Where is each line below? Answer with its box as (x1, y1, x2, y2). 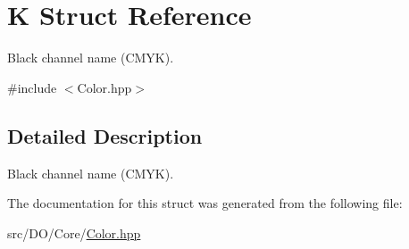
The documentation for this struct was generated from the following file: (7, 194, 403, 212)
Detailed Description (7, 121, 203, 149)
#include (7, 78, 57, 96)
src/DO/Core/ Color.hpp (7, 223, 141, 242)
